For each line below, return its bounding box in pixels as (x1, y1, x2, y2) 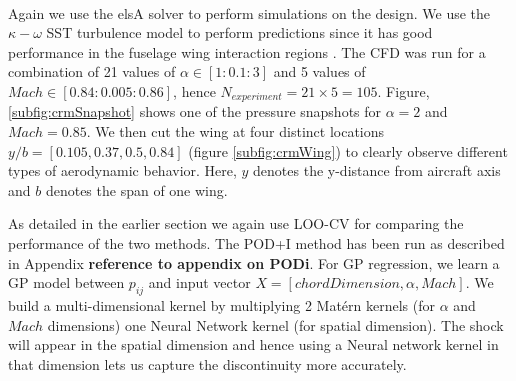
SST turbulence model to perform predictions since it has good (46, 22, 433, 43)
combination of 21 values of (8, 61, 176, 82)
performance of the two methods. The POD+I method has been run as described (8, 233, 505, 254)
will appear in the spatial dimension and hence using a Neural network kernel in (8, 334, 499, 355)
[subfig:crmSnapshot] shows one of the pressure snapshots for (8, 101, 382, 122)
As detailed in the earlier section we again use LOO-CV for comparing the (8, 213, 464, 234)
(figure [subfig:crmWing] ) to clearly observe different (188, 140, 508, 161)
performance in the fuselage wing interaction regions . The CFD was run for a (8, 41, 486, 62)
